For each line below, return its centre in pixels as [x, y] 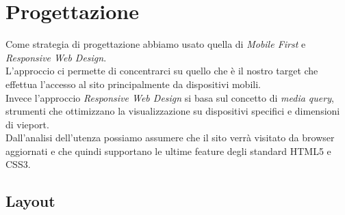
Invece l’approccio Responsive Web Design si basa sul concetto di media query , [170, 97]
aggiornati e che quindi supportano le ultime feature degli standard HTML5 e [168, 150]
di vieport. [27, 124]
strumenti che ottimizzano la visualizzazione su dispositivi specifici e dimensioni [173, 111]
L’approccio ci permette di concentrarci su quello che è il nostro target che [162, 71]
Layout [30, 201]
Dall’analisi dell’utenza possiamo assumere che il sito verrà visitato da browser [170, 138]
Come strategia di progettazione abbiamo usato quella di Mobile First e [156, 44]
